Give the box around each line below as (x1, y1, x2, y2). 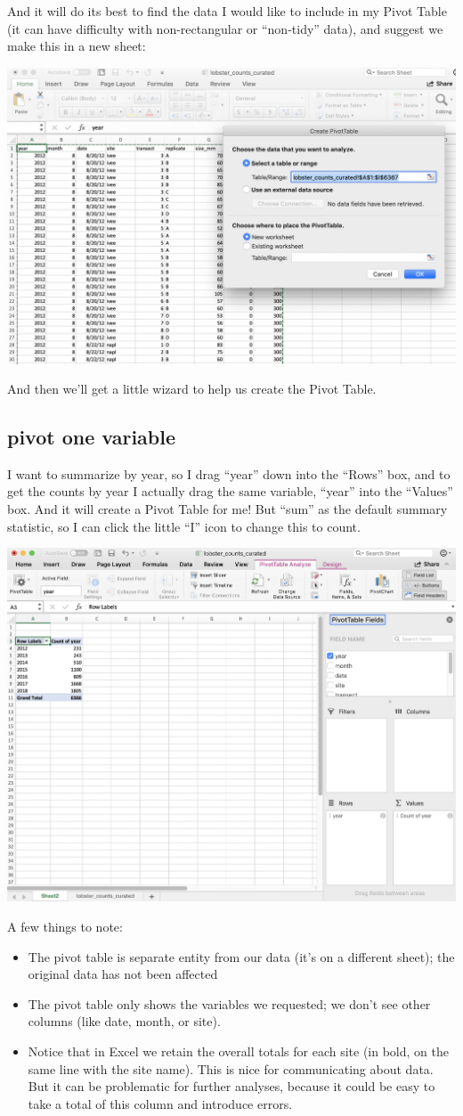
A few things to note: (7, 916, 123, 935)
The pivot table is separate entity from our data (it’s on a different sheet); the (28, 947, 455, 965)
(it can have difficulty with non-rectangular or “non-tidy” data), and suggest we (7, 19, 443, 37)
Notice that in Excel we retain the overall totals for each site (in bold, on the (28, 1041, 449, 1060)
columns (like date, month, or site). (28, 1012, 221, 1030)
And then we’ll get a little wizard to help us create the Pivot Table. (7, 379, 377, 398)
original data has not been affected (28, 965, 218, 983)
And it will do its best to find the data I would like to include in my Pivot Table (7, 2, 447, 20)
